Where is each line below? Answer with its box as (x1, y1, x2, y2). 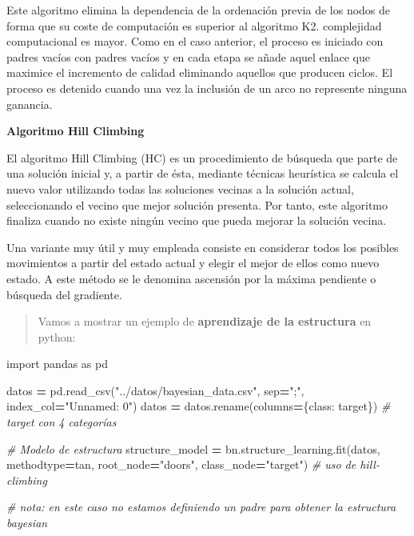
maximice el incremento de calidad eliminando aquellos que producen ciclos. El (6, 64, 393, 81)
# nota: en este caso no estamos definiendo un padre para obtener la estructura (6, 498, 396, 515)
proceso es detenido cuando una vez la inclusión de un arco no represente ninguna (6, 79, 408, 96)
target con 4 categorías (6, 414, 117, 430)
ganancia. (6, 95, 53, 112)
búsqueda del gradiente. (6, 286, 122, 302)
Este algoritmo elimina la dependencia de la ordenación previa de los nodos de (6, 2, 391, 18)
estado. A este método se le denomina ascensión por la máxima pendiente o (6, 270, 376, 286)
